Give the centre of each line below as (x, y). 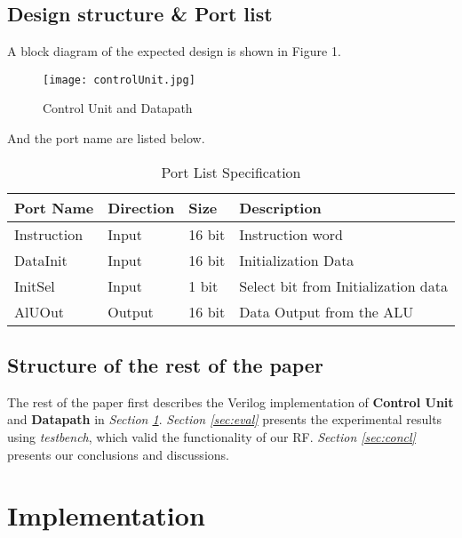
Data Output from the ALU (327, 311)
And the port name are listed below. (106, 138)
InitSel (35, 285)
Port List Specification (231, 172)
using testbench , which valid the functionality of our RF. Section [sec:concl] (211, 437)
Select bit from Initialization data (343, 285)
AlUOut (40, 311)
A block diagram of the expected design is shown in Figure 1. (174, 51)
